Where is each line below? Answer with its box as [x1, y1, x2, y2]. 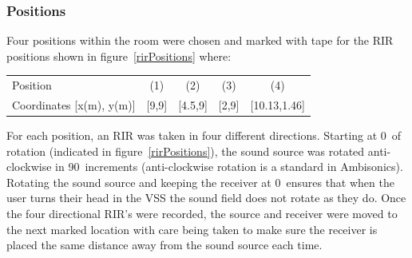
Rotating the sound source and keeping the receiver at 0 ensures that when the [6, 173, 394, 190]
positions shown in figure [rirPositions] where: [6, 47, 232, 64]
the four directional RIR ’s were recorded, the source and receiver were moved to [6, 205, 398, 222]
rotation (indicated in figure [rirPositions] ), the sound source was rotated [6, 142, 365, 159]
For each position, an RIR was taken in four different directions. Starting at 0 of [6, 127, 402, 144]
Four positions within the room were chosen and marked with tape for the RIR [6, 32, 394, 49]
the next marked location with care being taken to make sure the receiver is [6, 220, 378, 237]
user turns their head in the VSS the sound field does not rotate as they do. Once [6, 189, 406, 206]
